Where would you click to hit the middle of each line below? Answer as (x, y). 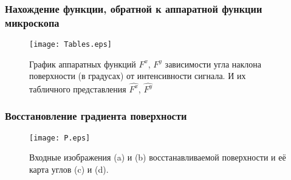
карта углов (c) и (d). (69, 169)
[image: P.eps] (60, 138)
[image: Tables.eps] (71, 45)
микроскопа (32, 22)
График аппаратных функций (83, 64)
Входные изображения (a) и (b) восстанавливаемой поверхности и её (158, 157)
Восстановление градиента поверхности (96, 116)
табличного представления (78, 88)
